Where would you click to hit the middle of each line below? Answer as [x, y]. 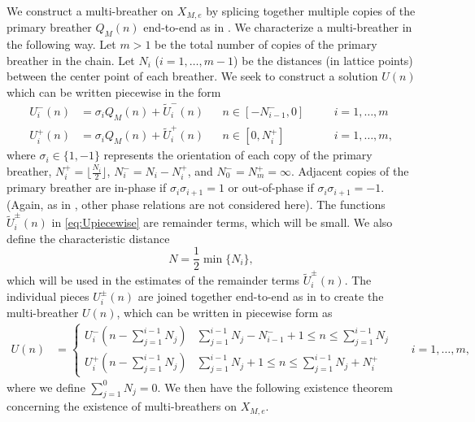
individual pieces [48, 296]
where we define [46, 387]
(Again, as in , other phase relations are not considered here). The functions [196, 204]
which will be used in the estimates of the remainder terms [153, 280]
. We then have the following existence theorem [275, 387]
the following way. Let [61, 44]
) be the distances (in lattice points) [323, 60]
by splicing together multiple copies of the [311, 11]
